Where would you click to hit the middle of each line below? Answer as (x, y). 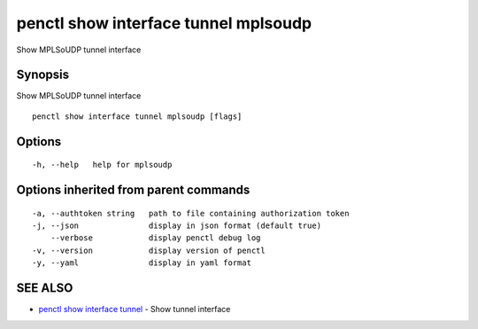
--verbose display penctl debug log (155, 238)
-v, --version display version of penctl (149, 250)
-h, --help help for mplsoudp (102, 165)
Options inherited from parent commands (133, 190)
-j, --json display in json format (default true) (177, 226)
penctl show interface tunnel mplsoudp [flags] (137, 116)
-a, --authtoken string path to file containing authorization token (191, 213)
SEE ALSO (45, 288)
